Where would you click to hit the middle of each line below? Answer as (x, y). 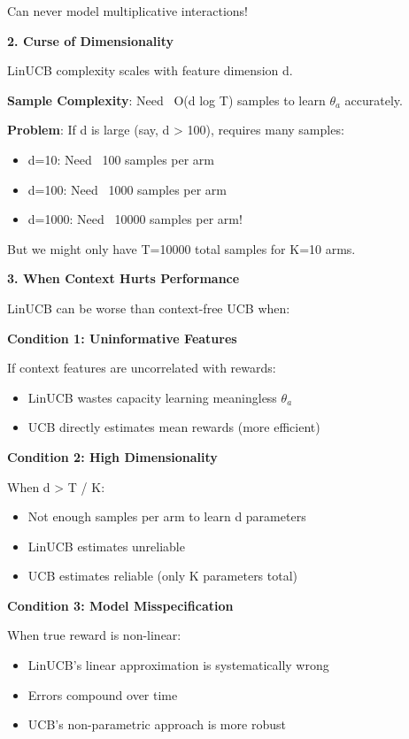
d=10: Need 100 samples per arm (121, 159)
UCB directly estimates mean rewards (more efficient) (174, 427)
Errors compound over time (103, 694)
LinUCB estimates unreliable (106, 546)
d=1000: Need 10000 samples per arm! (135, 219)
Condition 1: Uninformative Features (122, 338)
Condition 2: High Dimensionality (112, 456)
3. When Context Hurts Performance (123, 278)
